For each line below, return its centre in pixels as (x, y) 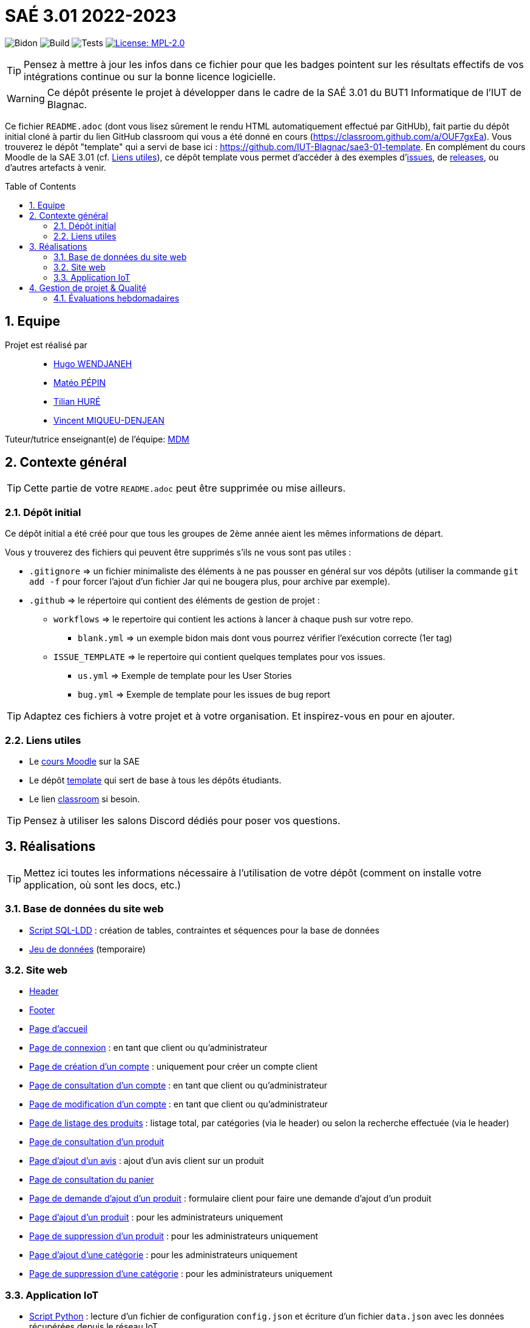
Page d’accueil (58, 1029)
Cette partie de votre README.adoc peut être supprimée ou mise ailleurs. (185, 488)
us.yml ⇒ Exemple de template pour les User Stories (185, 676)
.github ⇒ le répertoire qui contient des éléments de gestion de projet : (175, 600)
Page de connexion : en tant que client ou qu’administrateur (148, 1048)
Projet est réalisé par (46, 345)
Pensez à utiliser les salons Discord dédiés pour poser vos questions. (182, 820)
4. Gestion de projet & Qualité (88, 287)
